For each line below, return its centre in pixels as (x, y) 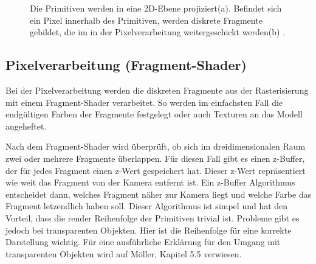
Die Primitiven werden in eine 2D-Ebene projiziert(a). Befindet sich (156, 8)
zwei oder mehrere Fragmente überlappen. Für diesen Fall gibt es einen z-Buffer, (155, 158)
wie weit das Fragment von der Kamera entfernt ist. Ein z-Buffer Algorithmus (150, 182)
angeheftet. (26, 126)
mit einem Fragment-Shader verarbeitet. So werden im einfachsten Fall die (144, 102)
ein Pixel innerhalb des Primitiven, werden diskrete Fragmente (146, 20)
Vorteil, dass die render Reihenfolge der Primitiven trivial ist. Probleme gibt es (153, 217)
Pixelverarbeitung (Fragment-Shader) (126, 65)
